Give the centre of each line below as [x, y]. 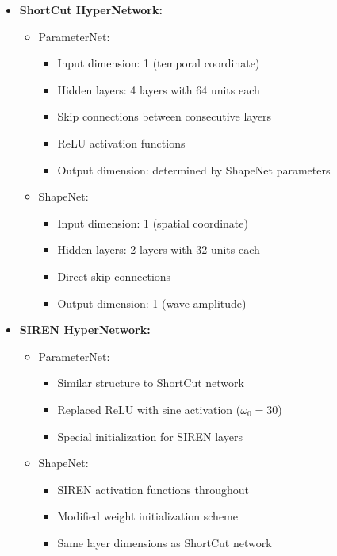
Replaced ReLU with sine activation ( [149, 409]
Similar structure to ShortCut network [151, 383]
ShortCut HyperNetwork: [91, 10]
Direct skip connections [114, 276]
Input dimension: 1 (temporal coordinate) [159, 63]
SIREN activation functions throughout [153, 489]
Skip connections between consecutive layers [165, 116]
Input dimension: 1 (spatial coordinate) [153, 222]
